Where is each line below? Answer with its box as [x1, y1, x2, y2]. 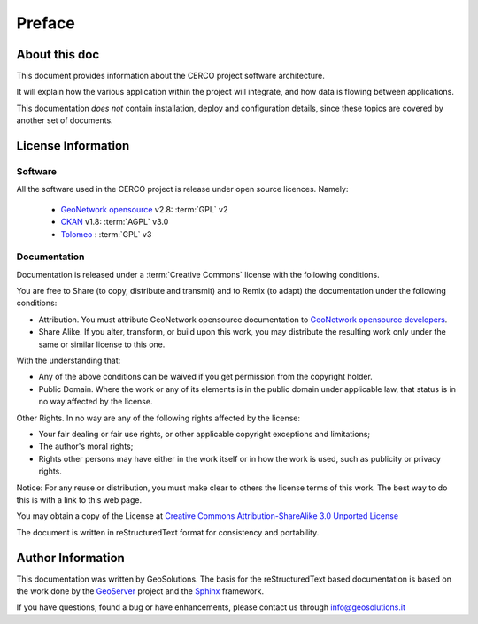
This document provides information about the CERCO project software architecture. [16, 71, 325, 81]
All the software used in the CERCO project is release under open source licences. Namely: [16, 184, 349, 195]
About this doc [16, 47, 100, 62]
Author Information [16, 550, 126, 566]
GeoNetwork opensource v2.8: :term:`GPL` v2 [60, 204, 228, 214]
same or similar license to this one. [38, 339, 166, 350]
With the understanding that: [16, 355, 121, 366]
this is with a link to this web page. [16, 494, 142, 505]
